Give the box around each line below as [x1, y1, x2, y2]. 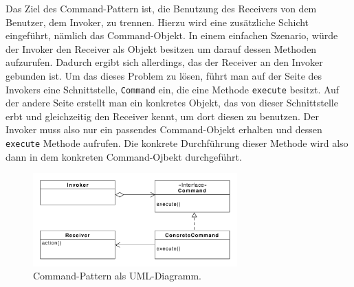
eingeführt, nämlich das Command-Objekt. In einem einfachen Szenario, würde [5, 28, 338, 43]
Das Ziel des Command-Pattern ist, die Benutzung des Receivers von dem [5, 1, 317, 15]
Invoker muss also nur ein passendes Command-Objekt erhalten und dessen [5, 122, 322, 137]
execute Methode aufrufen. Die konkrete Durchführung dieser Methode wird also [5, 136, 349, 150]
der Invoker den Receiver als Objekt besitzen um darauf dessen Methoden [5, 41, 317, 56]
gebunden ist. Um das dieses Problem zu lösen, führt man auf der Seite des [5, 68, 322, 82]
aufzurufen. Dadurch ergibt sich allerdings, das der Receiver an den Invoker [5, 55, 323, 69]
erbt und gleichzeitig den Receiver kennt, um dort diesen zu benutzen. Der [5, 108, 319, 123]
